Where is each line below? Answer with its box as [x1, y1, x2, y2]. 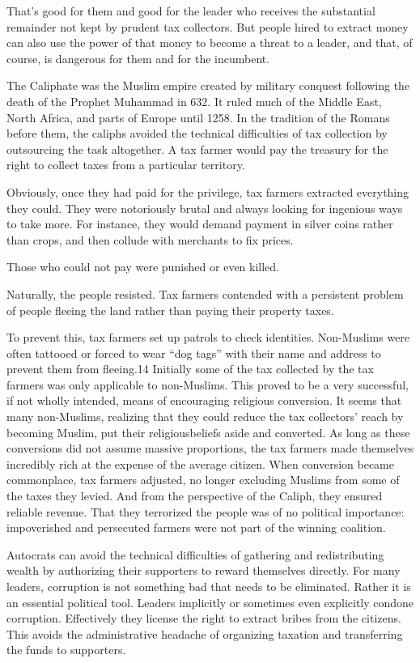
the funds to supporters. [6, 641, 126, 658]
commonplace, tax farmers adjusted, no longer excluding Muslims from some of [6, 471, 400, 488]
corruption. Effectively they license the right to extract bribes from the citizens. [6, 610, 401, 627]
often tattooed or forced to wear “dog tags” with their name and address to [6, 344, 381, 361]
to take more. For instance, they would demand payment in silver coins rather [6, 215, 393, 232]
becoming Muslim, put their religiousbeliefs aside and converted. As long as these [6, 423, 410, 440]
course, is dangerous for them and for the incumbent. [6, 49, 270, 66]
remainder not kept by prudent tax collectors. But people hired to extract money [6, 18, 409, 35]
